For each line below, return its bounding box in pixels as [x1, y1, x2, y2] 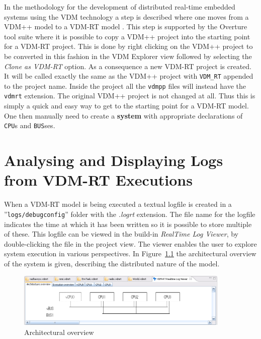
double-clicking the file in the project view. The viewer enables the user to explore [4, 238, 257, 249]
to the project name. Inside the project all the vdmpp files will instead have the [4, 80, 246, 91]
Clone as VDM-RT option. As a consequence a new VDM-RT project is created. [4, 61, 251, 71]
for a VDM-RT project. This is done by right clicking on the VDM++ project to [4, 41, 253, 51]
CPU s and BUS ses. [4, 120, 55, 131]
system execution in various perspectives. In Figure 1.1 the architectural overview [4, 248, 256, 259]
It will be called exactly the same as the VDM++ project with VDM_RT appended [4, 71, 253, 81]
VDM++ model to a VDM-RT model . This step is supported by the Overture [4, 21, 247, 32]
